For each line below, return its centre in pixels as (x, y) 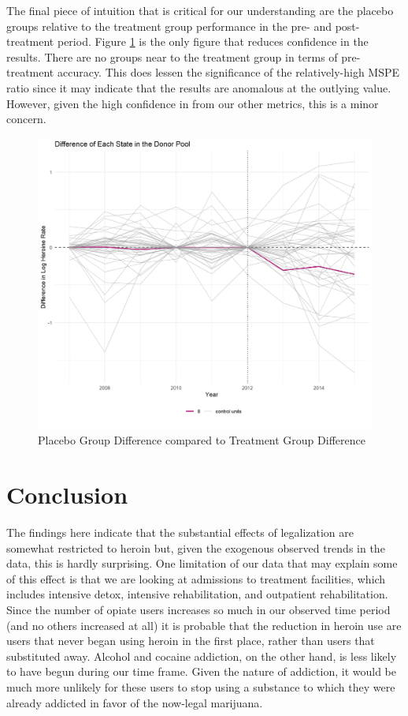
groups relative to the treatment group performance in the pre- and (169, 26)
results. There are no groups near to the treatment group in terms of (172, 56)
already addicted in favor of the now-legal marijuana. (135, 702)
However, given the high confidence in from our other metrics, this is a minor (193, 103)
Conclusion (67, 495)
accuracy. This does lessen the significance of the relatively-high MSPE (228, 72)
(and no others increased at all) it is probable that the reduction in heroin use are (204, 625)
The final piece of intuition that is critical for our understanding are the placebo (200, 10)
